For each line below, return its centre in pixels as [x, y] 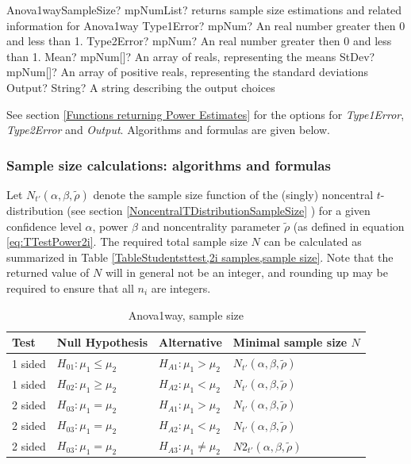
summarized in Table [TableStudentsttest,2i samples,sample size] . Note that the [200, 257]
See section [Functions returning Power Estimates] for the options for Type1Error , [205, 114]
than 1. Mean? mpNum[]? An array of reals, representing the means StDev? [191, 56]
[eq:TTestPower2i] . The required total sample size [127, 242]
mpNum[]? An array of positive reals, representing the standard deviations [188, 72]
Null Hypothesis [102, 342]
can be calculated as [313, 242]
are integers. [181, 288]
